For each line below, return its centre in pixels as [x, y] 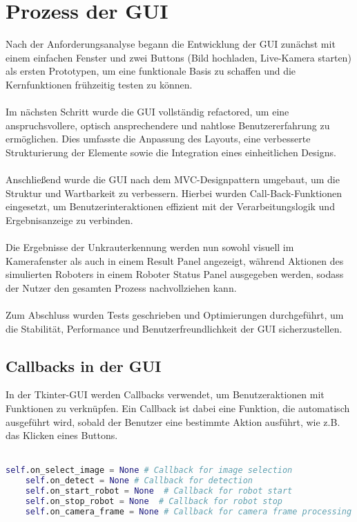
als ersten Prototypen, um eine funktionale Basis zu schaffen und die [151, 71]
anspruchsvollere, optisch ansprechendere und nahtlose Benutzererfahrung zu [168, 125]
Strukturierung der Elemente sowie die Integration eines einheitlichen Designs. [171, 152]
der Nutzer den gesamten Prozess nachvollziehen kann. [121, 287]
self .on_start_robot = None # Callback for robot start [159, 491]
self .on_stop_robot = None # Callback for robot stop [154, 501]
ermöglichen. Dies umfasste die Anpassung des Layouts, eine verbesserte [158, 139]
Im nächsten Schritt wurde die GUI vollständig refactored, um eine [147, 112]
